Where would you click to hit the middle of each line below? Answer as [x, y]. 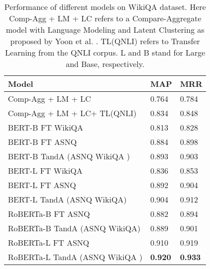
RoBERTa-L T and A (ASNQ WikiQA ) [75, 257]
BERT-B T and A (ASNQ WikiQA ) [69, 156]
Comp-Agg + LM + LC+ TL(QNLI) [72, 113]
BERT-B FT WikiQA [46, 127]
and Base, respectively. [105, 64]
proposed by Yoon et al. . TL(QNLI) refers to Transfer [105, 41]
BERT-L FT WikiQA [45, 170]
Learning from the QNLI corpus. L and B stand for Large [105, 52]
